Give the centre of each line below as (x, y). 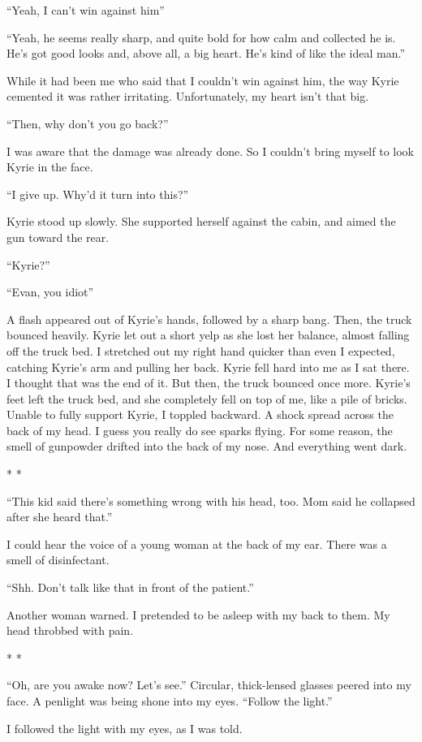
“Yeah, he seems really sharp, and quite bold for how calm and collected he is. (201, 37)
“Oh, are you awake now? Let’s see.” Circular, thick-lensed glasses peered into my (209, 685)
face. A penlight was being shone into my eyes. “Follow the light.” (170, 701)
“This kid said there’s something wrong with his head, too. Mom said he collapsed (211, 500)
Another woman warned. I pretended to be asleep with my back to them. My (198, 614)
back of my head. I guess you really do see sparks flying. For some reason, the (200, 430)
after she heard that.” (60, 517)
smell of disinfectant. (58, 560)
